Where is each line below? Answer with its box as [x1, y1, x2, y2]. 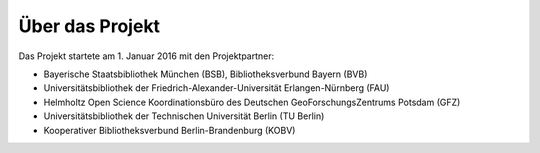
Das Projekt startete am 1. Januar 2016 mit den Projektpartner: [18, 50, 275, 62]
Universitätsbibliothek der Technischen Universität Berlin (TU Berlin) [43, 110, 325, 122]
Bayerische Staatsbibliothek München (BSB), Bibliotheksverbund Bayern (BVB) [43, 68, 368, 80]
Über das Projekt [18, 15, 160, 37]
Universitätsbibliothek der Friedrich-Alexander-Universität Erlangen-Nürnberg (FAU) [43, 82, 390, 94]
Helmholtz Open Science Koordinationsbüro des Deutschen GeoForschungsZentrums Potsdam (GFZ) [43, 96, 461, 108]
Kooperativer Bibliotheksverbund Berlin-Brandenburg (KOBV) [43, 124, 296, 136]
